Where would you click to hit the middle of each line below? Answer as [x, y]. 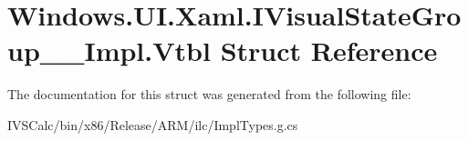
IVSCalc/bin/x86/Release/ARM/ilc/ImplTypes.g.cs [153, 124]
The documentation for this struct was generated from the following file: [209, 94]
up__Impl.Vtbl [109, 50]
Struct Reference [329, 50]
